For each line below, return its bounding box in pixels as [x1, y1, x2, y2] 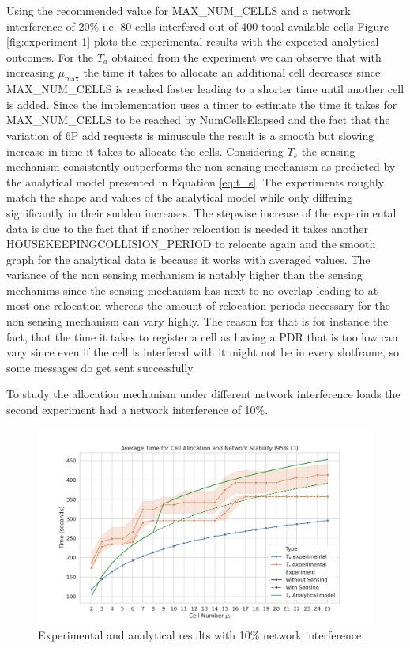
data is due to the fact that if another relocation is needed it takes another [6, 220, 369, 236]
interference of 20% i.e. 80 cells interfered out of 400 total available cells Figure [6, 17, 389, 34]
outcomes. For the [6, 48, 93, 65]
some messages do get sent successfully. [6, 359, 196, 375]
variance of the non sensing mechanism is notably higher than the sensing [6, 266, 363, 283]
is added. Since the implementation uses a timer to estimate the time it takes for [6, 96, 397, 112]
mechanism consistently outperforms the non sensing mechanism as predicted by [6, 158, 396, 175]
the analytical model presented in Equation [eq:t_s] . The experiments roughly [6, 173, 385, 190]
